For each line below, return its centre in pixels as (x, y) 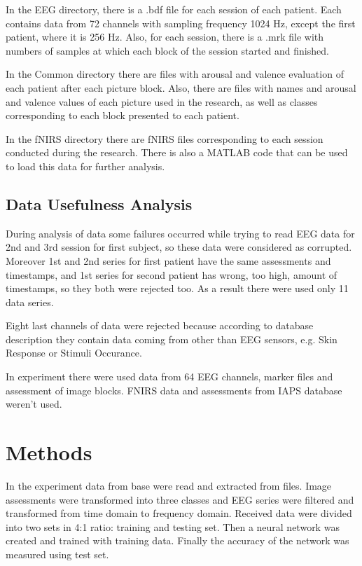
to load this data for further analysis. (85, 166)
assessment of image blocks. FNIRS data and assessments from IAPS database (174, 390)
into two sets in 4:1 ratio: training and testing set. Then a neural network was (173, 526)
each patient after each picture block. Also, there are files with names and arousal (181, 87)
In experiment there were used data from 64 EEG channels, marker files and (169, 377)
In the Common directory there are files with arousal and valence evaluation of (175, 74)
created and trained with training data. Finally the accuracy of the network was (177, 540)
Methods (49, 452)
